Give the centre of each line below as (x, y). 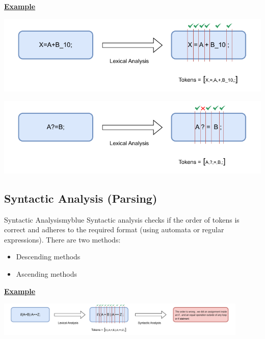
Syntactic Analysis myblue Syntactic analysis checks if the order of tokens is (122, 219)
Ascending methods (46, 274)
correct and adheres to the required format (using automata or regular (114, 229)
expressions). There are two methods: (62, 239)
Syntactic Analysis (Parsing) (81, 198)
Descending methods (48, 257)
